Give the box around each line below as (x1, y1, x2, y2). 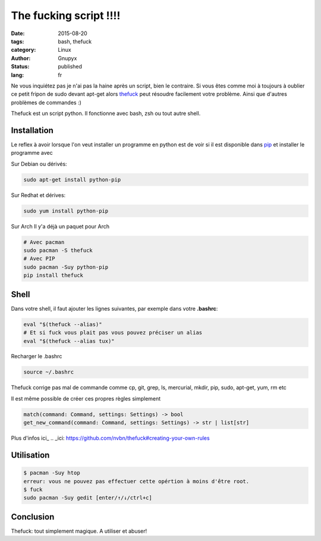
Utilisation (11, 450, 50, 461)
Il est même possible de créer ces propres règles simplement (11, 395, 161, 402)
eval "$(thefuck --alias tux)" (23, 337, 115, 345)
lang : (11, 71, 24, 79)
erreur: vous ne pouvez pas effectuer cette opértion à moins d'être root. (23, 478, 250, 484)
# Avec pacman (23, 239, 65, 245)
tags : (11, 37, 24, 45)
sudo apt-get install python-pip (23, 176, 121, 183)
